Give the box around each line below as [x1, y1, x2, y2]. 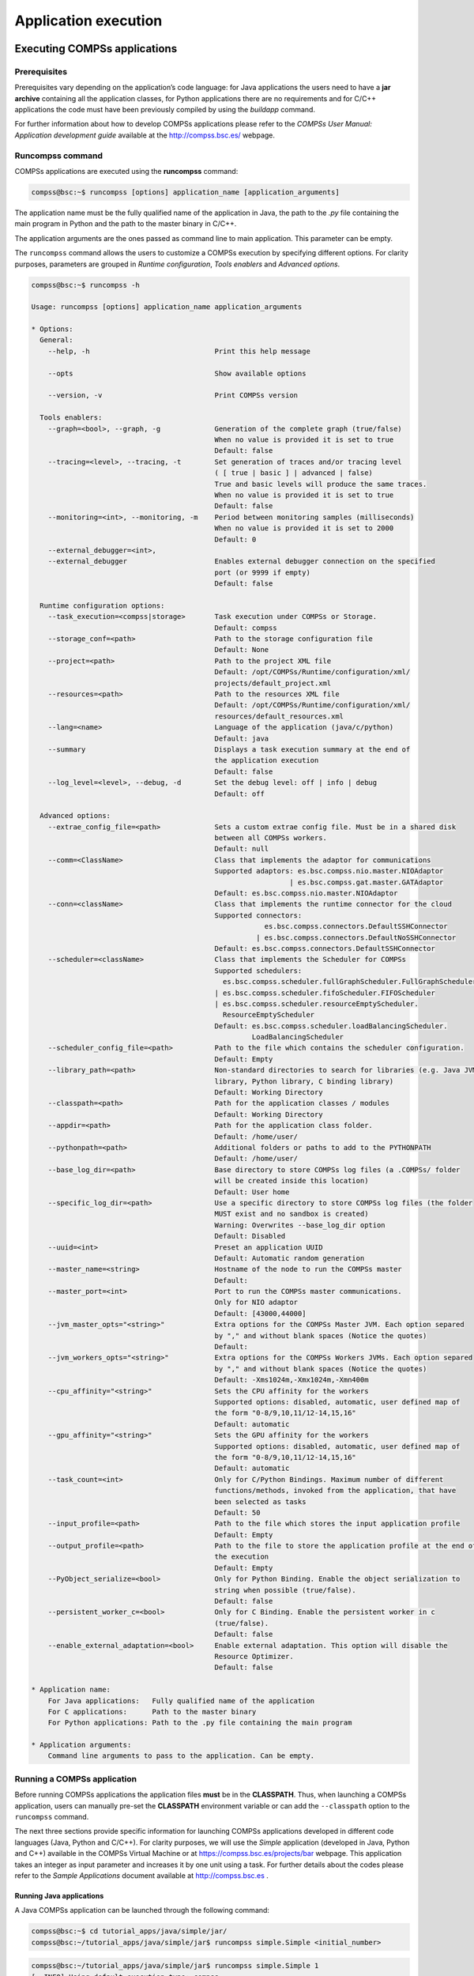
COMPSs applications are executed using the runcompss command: [14, 167, 239, 176]
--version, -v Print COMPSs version [47, 391, 299, 400]
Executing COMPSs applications [14, 42, 178, 55]
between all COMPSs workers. [214, 834, 328, 843]
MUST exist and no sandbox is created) [214, 1209, 369, 1219]
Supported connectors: [214, 911, 303, 920]
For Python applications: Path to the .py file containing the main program [47, 1718, 352, 1727]
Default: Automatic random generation [214, 1254, 365, 1262]
